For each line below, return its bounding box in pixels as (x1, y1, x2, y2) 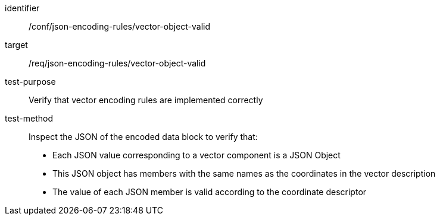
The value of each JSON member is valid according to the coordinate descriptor (52, 187, 367, 197)
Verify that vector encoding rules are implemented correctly (29, 95, 263, 105)
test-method (5, 113, 53, 123)
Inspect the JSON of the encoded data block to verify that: (29, 132, 258, 142)
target (5, 40, 28, 50)
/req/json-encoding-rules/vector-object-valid (29, 58, 206, 68)
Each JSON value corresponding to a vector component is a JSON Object (52, 150, 341, 160)
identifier (5, 3, 40, 13)
